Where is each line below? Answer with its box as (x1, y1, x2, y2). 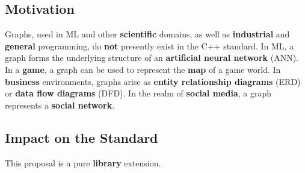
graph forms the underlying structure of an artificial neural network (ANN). (5, 51, 298, 64)
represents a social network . (5, 98, 115, 111)
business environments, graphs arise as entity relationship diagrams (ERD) (5, 75, 301, 87)
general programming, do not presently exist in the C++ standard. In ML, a (5, 39, 294, 52)
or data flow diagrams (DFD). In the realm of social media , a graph (5, 87, 271, 99)
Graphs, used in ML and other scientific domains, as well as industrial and (5, 28, 290, 40)
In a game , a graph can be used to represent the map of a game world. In (5, 63, 281, 75)
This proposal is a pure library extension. (5, 156, 161, 169)
